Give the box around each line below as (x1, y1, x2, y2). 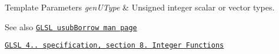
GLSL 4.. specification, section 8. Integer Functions (5, 41, 224, 50)
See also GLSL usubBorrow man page (5, 20, 137, 33)
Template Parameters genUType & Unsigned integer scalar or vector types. (5, 1, 275, 13)
